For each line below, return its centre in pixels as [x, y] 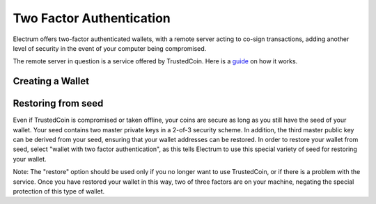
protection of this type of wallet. [59, 191]
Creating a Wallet [51, 81]
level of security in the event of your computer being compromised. [110, 48]
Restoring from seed [58, 103]
